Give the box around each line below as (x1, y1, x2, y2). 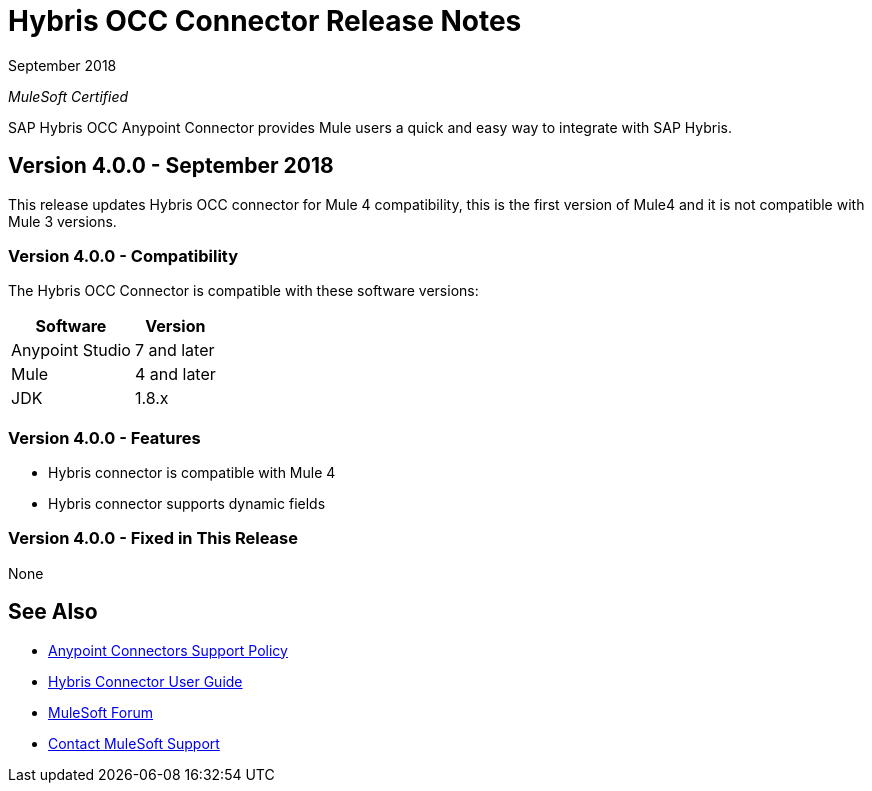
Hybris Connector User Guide (48, 672, 243, 690)
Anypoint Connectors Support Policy (48, 641, 288, 659)
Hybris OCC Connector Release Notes (8, 4, 522, 38)
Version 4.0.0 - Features (8, 427, 201, 448)
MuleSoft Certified (8, 87, 129, 105)
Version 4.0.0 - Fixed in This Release (8, 528, 299, 549)
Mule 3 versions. (8, 212, 117, 230)
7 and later (134, 340, 215, 361)
